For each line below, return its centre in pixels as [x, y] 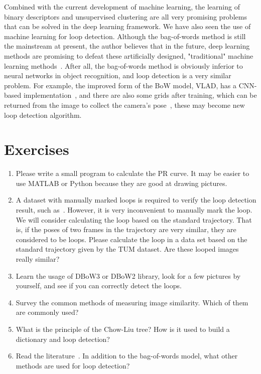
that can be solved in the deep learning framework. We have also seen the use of [127, 26]
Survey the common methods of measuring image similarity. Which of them [132, 302]
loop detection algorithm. [43, 115]
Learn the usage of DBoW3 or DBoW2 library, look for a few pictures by [128, 275]
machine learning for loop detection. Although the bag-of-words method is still [125, 36]
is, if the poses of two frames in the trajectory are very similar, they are [126, 229]
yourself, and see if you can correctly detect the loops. [99, 286]
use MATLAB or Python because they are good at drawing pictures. [121, 183]
